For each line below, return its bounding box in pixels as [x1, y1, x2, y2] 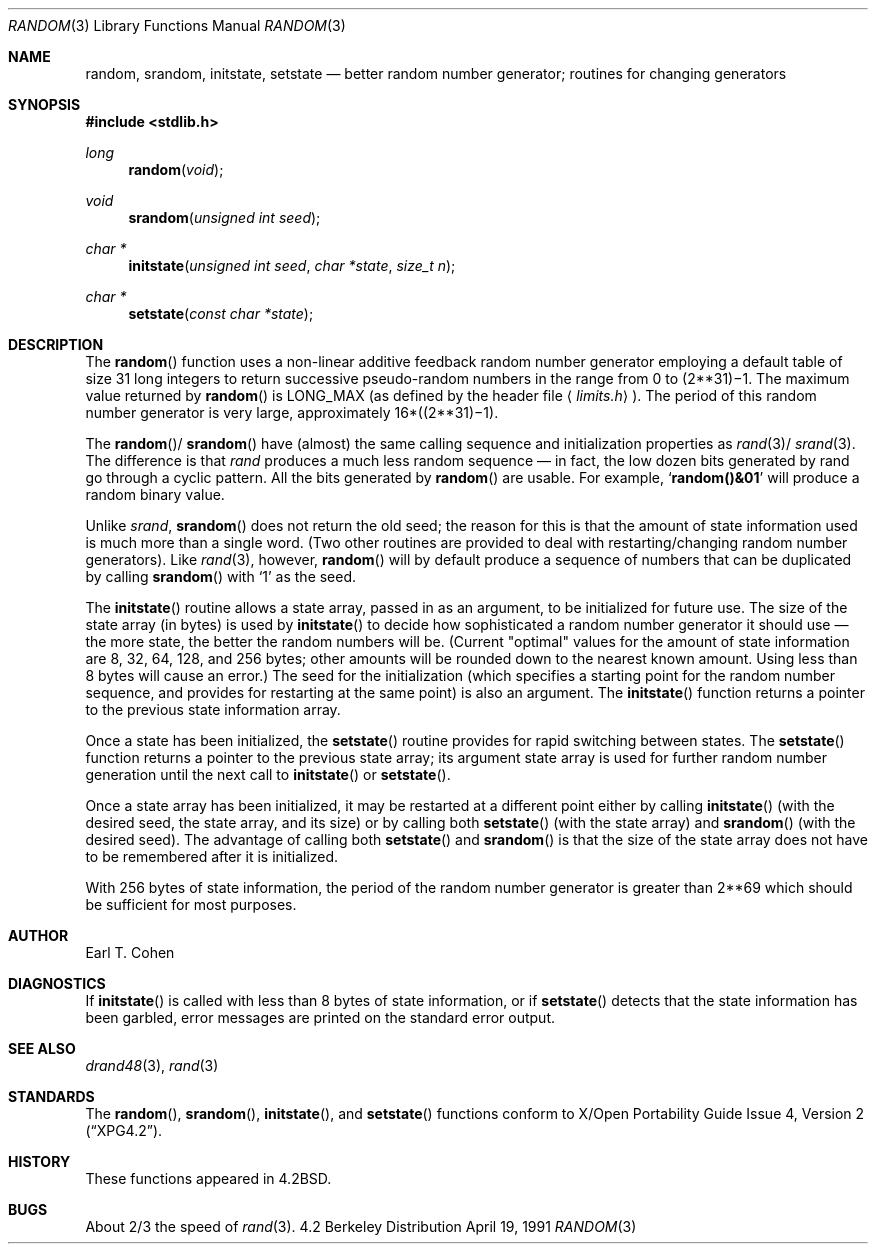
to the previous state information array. [85, 701, 341, 718]
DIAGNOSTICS [8, 975, 106, 992]
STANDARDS [8, 1088, 95, 1105]
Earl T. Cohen [85, 944, 175, 961]
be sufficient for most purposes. [85, 896, 297, 913]
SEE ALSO [8, 1040, 76, 1057]
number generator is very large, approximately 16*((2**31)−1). [85, 404, 499, 421]
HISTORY [8, 1153, 71, 1170]
